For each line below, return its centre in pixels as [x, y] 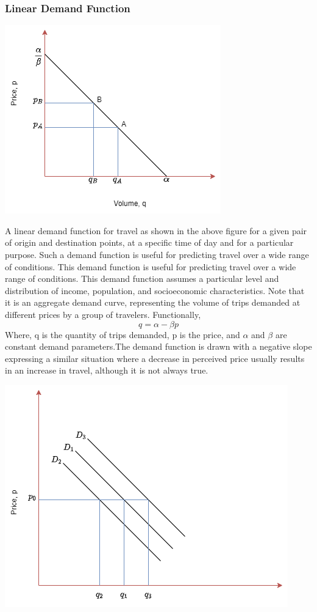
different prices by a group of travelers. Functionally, [103, 314]
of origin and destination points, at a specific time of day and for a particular [149, 242]
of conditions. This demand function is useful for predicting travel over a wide [151, 266]
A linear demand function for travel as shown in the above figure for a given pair [156, 230]
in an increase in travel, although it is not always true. [107, 370]
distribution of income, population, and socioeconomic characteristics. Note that [155, 290]
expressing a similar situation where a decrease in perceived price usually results [155, 358]
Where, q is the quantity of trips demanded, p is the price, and [123, 334]
